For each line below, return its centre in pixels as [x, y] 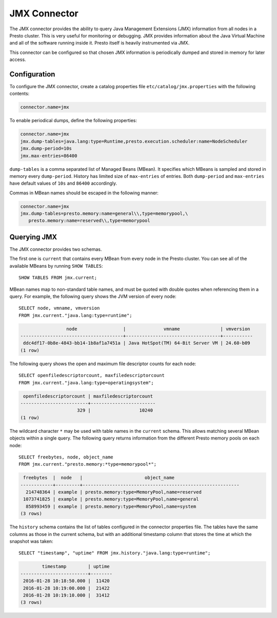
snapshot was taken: [31, 542]
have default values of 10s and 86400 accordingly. [63, 183]
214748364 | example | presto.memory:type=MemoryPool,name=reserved [114, 492]
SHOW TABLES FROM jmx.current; [58, 278]
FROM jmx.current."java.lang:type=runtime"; [76, 315]
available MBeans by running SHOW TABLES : [56, 266]
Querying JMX [33, 237]
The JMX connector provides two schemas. [56, 249]
